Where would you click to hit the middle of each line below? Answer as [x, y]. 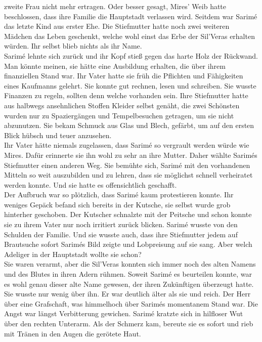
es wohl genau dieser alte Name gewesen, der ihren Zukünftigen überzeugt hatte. [129, 284]
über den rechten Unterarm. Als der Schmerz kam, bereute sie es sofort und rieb [129, 323]
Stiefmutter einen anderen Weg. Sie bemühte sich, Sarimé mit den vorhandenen [127, 165]
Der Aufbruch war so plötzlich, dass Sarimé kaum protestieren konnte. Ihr [119, 195]
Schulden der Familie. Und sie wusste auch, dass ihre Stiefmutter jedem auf [121, 234]
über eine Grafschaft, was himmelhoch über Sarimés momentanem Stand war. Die [131, 303]
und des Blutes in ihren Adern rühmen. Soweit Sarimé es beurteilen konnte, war [128, 274]
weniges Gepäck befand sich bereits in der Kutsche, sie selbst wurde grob [117, 204]
